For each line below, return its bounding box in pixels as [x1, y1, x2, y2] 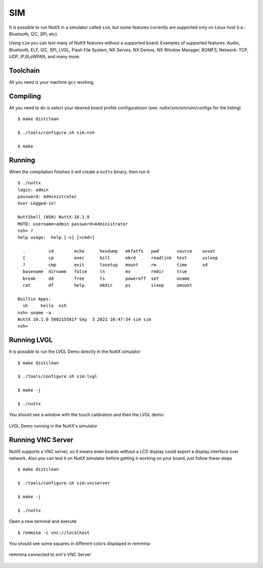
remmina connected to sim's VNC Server [9, 551, 91, 558]
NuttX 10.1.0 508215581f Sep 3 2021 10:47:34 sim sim [18, 316, 151, 322]
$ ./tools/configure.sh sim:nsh [18, 130, 95, 136]
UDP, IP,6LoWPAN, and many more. [9, 54, 80, 59]
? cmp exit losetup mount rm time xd [22, 262, 208, 268]
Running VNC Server [9, 435, 74, 444]
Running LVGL [9, 336, 53, 344]
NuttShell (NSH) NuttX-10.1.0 [18, 215, 90, 220]
